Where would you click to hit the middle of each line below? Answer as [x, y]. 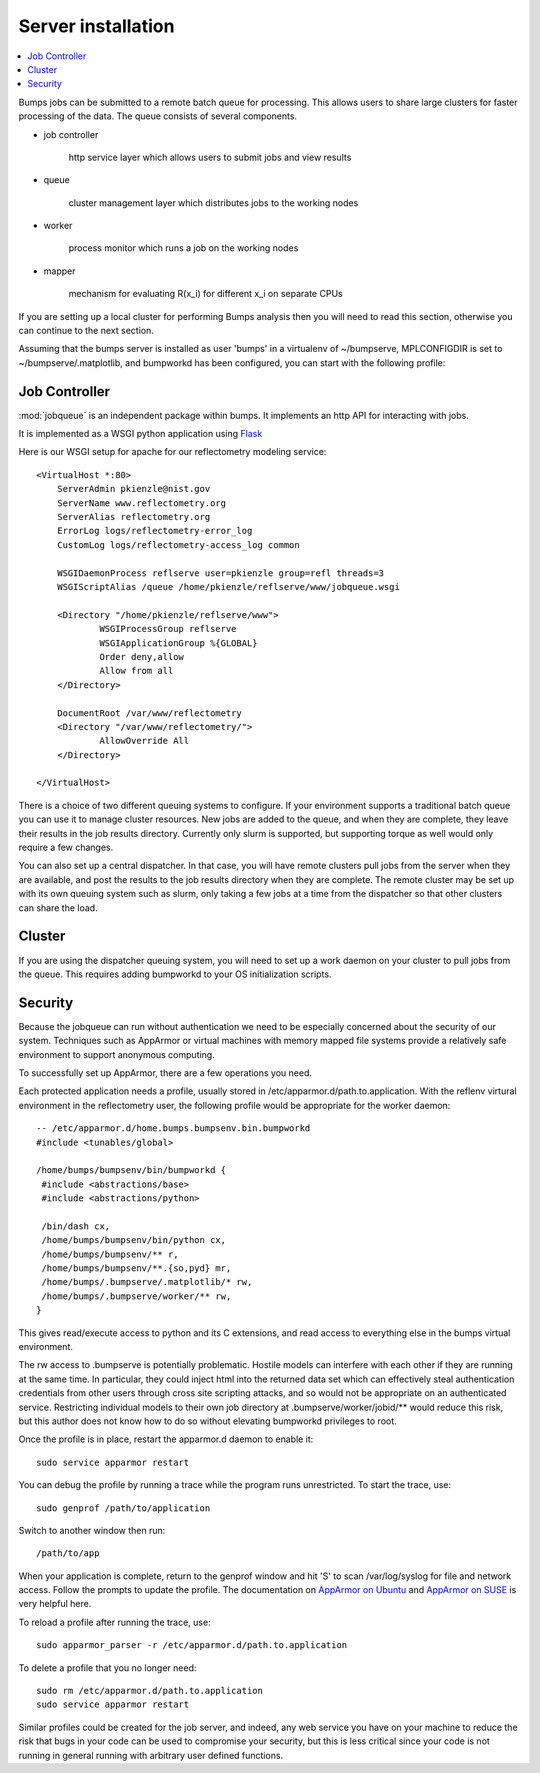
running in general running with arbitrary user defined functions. [151, 1755]
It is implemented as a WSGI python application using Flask [140, 434]
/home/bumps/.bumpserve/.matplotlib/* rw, [147, 1282]
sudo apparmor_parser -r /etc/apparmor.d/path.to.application [192, 1645]
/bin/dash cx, [76, 1226]
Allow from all [136, 671]
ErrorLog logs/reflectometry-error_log [154, 531]
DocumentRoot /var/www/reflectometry [149, 713]
